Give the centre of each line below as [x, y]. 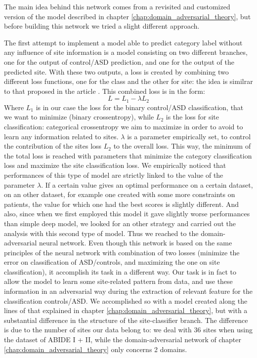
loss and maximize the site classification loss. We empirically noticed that [115, 165]
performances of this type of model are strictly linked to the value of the [114, 175]
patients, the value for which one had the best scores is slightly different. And [122, 204]
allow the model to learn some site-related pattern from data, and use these [118, 281]
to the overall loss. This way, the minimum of [182, 146]
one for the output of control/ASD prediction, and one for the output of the [119, 61]
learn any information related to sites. [61, 136]
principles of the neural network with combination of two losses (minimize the [122, 252]
